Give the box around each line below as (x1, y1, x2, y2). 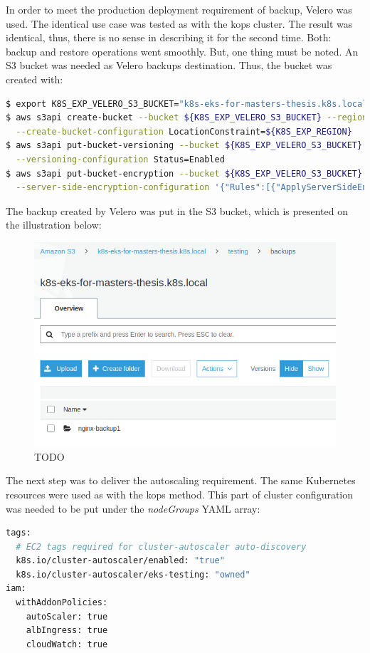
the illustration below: (6, 217, 102, 232)
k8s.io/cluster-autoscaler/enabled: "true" (16, 555, 225, 566)
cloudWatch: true (26, 639, 108, 649)
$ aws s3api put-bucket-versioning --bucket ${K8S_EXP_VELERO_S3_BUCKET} (6, 140, 363, 151)
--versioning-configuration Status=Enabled (16, 154, 225, 164)
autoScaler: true (26, 611, 108, 622)
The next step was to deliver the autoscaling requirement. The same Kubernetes (6, 473, 356, 488)
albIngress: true (26, 625, 108, 636)
